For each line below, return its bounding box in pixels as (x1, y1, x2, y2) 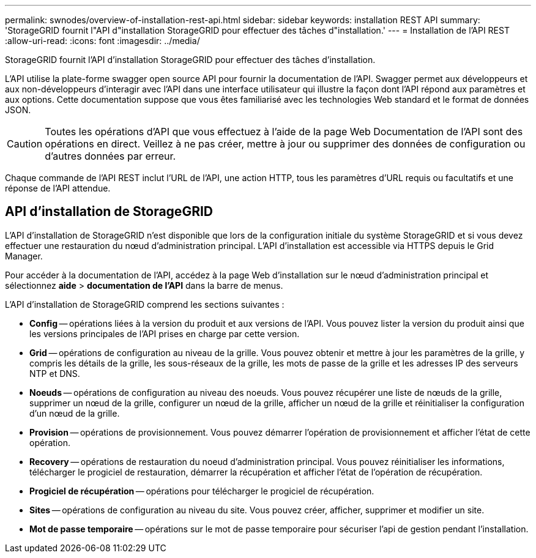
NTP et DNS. (29, 368, 80, 379)
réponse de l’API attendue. (5, 183, 111, 193)
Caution (7, 138, 43, 150)
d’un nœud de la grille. (29, 407, 120, 418)
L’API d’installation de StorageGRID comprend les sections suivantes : (5, 299, 285, 310)
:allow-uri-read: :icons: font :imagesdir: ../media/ (5, 35, 200, 46)
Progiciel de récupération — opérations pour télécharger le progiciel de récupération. (29, 485, 374, 496)
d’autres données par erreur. (45, 150, 176, 162)
